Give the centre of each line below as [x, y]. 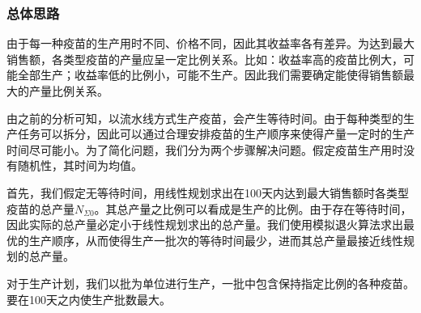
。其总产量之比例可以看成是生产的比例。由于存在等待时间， [253, 208]
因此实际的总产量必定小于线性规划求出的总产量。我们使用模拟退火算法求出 [205, 224]
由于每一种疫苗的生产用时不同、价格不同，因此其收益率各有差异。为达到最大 [210, 43]
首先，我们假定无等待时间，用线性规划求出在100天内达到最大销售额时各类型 [208, 192]
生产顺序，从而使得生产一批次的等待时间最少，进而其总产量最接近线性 [216, 240]
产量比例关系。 [68, 91]
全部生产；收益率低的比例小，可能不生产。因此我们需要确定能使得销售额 [210, 75]
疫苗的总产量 [40, 208]
